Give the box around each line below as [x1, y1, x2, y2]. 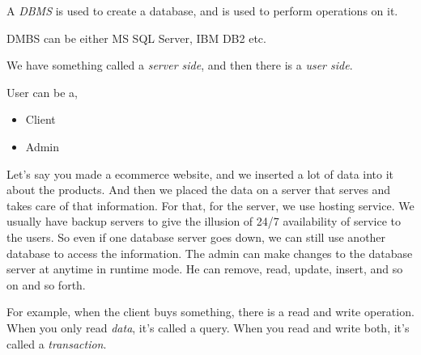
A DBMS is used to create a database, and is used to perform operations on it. [6, 2, 398, 19]
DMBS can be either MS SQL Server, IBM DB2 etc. [6, 29, 266, 46]
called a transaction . [6, 335, 107, 352]
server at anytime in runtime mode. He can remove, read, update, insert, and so [6, 260, 403, 277]
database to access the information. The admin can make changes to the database [6, 244, 413, 261]
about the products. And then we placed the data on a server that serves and [6, 181, 391, 198]
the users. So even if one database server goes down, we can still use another [6, 228, 386, 245]
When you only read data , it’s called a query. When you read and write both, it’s [6, 319, 410, 336]
